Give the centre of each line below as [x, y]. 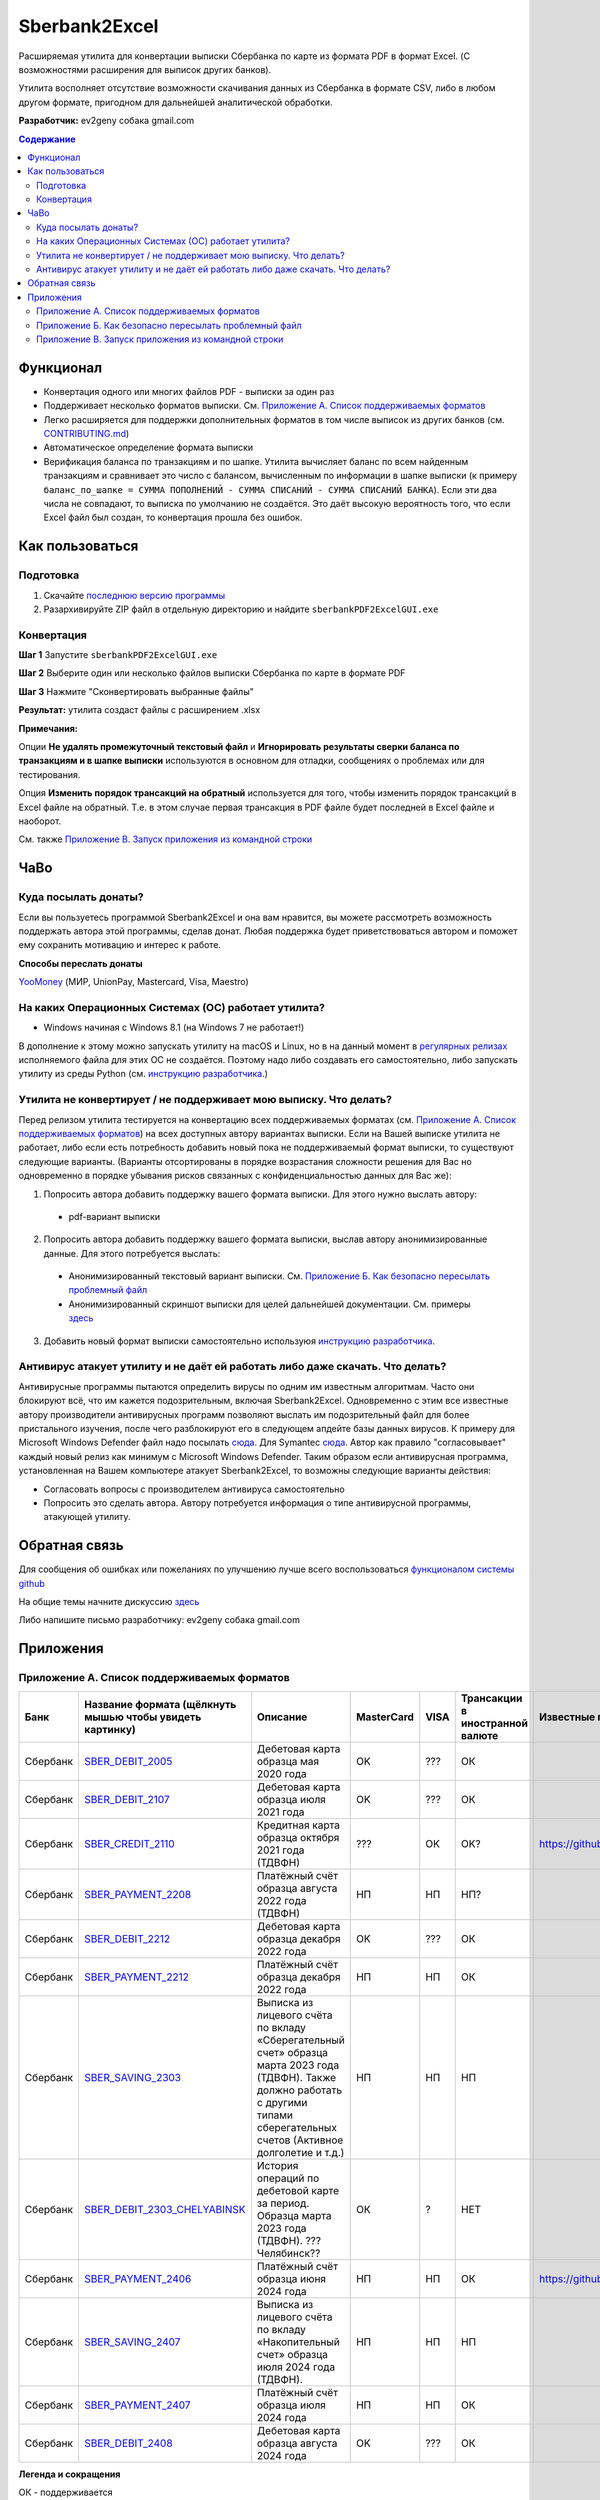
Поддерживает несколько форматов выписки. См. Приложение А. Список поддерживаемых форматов [264, 406]
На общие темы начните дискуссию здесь [109, 1601]
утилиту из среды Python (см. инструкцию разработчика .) [143, 1074]
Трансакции [491, 1698]
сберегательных [296, 2127]
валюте [479, 1735]
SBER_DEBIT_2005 [128, 1761]
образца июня [291, 2278]
